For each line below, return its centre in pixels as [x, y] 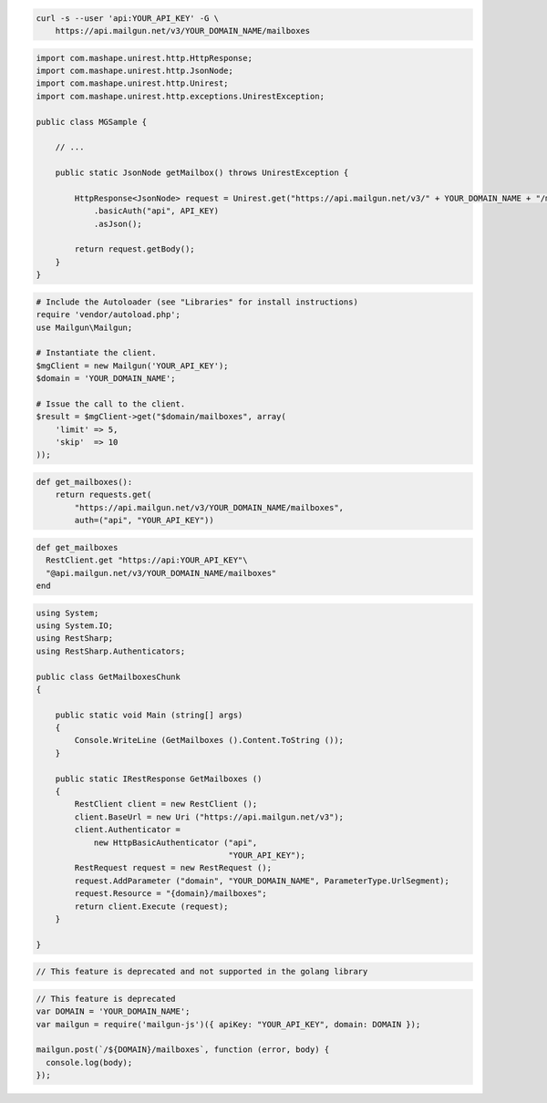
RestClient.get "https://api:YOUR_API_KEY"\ [147, 560]
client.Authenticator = [128, 830]
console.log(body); [89, 1062]
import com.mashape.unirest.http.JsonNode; [135, 70]
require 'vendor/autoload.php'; [108, 315]
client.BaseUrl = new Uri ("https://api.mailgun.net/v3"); [209, 817]
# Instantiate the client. [96, 353]
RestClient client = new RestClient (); [166, 804]
